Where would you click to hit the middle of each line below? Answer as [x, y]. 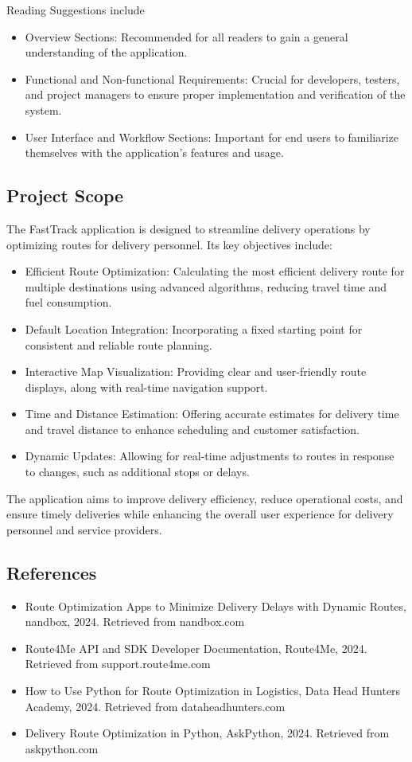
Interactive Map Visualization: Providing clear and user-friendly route [196, 371]
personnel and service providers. [84, 529]
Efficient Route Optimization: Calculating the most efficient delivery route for [215, 271]
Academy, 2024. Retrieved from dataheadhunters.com [155, 706]
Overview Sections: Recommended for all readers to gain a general [187, 36]
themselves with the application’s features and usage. [154, 152]
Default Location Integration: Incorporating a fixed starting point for [194, 328]
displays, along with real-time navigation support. [146, 387]
